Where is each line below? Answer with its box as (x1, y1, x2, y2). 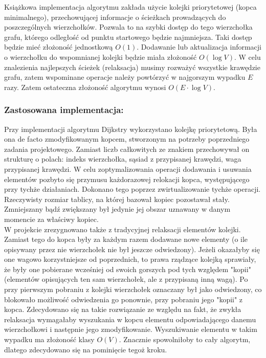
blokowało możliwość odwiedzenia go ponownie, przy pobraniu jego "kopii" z (4, 294, 243, 304)
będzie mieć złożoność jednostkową (4, 41, 113, 52)
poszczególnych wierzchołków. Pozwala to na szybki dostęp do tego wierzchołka (4, 21, 253, 32)
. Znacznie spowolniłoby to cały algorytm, (119, 334, 251, 345)
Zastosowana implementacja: (4, 103, 124, 116)
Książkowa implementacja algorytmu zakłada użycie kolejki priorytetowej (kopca (4, 2, 257, 12)
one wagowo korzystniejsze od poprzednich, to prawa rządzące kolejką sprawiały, (4, 254, 256, 264)
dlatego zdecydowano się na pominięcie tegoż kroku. (4, 344, 167, 354)
